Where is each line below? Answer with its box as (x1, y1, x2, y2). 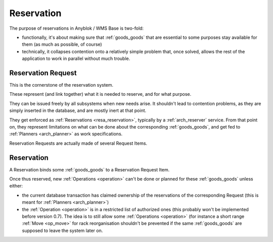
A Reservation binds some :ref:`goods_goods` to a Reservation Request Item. (9, 166, 170, 172)
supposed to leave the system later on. (22, 227, 103, 233)
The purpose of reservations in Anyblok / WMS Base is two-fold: (9, 25, 144, 31)
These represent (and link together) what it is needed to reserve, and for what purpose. (9, 91, 192, 97)
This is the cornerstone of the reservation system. (9, 82, 114, 88)
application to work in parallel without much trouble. (22, 55, 130, 62)
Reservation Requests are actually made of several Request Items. (9, 140, 148, 146)
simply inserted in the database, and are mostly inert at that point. (9, 107, 147, 113)
